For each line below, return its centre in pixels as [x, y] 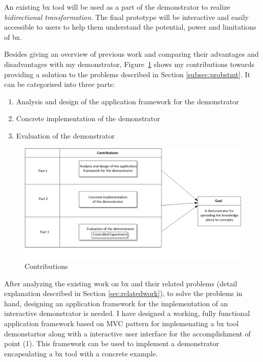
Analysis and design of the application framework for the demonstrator [127, 101]
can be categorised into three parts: [60, 84]
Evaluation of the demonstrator [65, 135]
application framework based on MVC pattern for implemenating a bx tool [122, 323]
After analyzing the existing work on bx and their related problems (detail [121, 283]
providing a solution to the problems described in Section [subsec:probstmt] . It [127, 74]
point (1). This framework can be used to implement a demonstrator [112, 343]
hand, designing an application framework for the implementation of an [116, 303]
